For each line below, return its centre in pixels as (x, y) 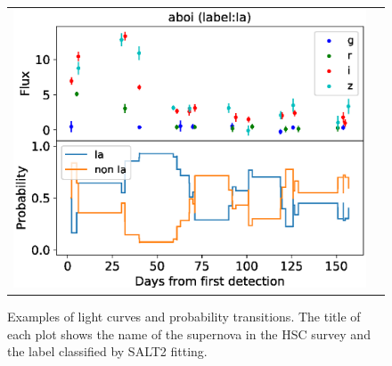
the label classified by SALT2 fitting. (107, 351)
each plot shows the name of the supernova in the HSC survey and (189, 333)
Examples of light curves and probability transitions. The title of (184, 316)
